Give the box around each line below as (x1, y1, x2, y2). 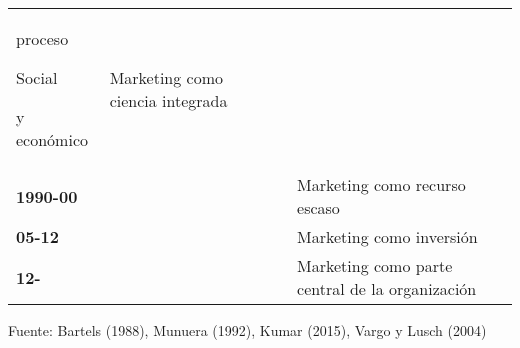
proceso (16, 27, 69, 50)
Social (16, 66, 58, 89)
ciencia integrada (109, 89, 228, 112)
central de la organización (297, 277, 477, 300)
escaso (297, 196, 340, 219)
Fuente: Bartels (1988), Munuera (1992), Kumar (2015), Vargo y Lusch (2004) (8, 320, 487, 340)
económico (16, 128, 88, 151)
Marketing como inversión (297, 225, 478, 248)
